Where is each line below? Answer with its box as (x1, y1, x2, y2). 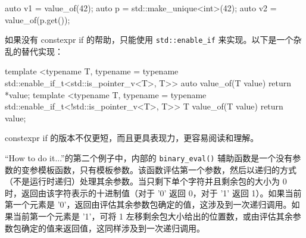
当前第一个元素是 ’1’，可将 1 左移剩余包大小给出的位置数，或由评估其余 (13, 210, 293, 223)
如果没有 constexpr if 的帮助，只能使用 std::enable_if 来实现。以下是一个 (5, 33, 293, 46)
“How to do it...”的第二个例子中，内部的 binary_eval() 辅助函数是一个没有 (5, 152, 293, 164)
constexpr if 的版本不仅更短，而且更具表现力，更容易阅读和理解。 (5, 131, 259, 144)
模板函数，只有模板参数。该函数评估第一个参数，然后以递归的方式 (38, 163, 296, 176)
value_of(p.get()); (5, 13, 70, 26)
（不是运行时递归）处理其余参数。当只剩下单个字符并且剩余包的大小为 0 (5, 175, 287, 187)
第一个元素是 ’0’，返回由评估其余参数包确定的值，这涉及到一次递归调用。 (5, 198, 292, 211)
